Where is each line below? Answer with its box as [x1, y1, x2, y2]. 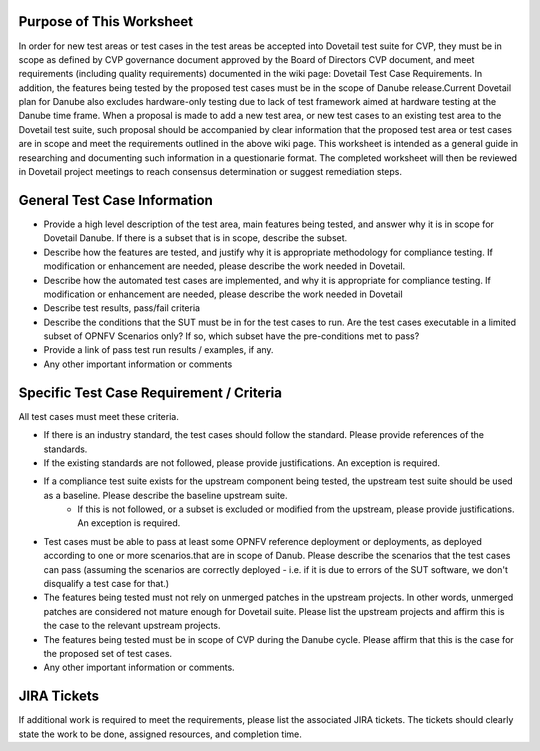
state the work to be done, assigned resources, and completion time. [18, 728, 302, 740]
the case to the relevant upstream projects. [43, 620, 221, 632]
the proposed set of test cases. [43, 648, 173, 659]
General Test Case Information [18, 191, 214, 209]
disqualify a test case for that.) [43, 578, 170, 590]
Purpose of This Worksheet [18, 13, 194, 30]
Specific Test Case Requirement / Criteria [18, 384, 282, 401]
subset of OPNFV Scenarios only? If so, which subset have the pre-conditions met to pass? [43, 330, 420, 342]
